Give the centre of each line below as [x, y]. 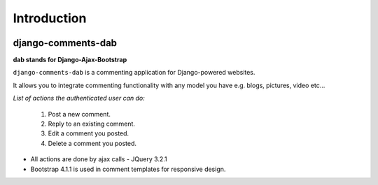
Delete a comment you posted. [92, 143]
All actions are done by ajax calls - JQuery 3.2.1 [99, 159]
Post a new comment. [79, 114]
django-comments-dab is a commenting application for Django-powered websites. [134, 73]
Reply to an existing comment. [92, 124]
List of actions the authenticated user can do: [79, 98]
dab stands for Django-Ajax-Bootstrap [70, 60]
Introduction [50, 18]
